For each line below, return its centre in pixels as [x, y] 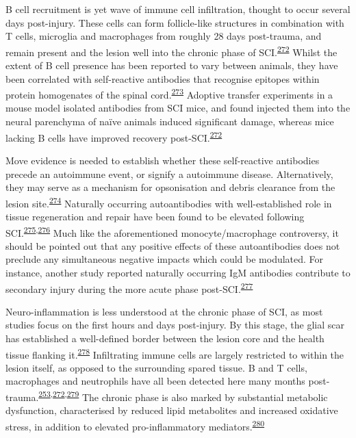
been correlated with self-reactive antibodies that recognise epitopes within [163, 78]
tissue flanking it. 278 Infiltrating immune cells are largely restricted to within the [175, 353]
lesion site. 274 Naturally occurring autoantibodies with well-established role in [169, 202]
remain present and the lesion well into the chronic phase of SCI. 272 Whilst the [171, 51]
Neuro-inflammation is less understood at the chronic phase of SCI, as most [164, 311]
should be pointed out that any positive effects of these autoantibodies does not [173, 245]
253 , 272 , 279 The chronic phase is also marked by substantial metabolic [183, 396]
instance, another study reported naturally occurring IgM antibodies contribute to [178, 272]
